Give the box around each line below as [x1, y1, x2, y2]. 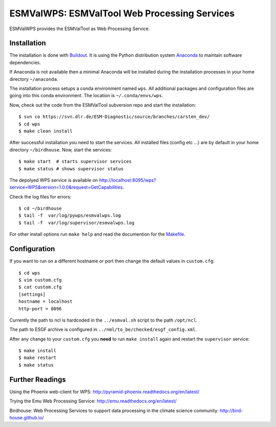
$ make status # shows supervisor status [18, 166, 124, 171]
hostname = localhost [18, 299, 73, 304]
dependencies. [9, 59, 41, 65]
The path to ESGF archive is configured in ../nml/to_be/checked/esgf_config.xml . [9, 326, 197, 332]
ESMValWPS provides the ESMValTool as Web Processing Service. [9, 26, 150, 32]
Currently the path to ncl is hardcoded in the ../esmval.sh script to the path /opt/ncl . [9, 317, 198, 323]
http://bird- [220, 407, 243, 414]
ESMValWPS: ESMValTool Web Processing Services [9, 8, 235, 19]
